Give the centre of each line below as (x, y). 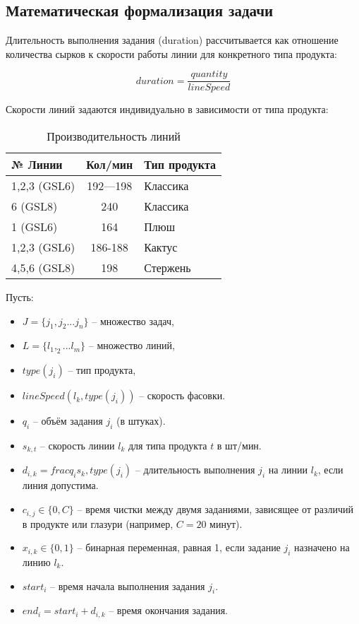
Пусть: (20, 297)
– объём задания (68, 421)
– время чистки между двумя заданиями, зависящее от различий (215, 509)
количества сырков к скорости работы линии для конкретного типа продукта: (171, 53)
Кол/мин (110, 165)
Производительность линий (114, 136)
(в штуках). (141, 421)
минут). (226, 523)
